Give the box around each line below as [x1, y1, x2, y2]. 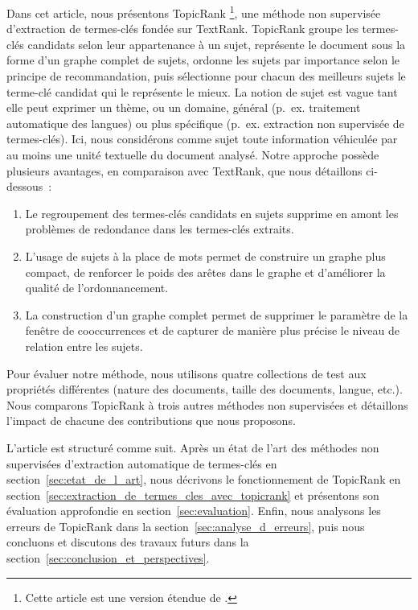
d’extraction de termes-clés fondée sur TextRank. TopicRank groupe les [6, 20, 359, 37]
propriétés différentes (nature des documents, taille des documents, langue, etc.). [6, 381, 403, 398]
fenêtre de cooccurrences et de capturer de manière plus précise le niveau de [25, 322, 400, 339]
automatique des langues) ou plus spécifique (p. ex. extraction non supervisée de [6, 114, 404, 131]
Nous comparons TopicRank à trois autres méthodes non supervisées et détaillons [6, 396, 408, 413]
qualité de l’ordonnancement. [25, 279, 169, 296]
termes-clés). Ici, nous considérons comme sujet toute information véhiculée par [6, 130, 398, 147]
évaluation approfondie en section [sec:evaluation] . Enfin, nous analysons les [6, 502, 381, 519]
